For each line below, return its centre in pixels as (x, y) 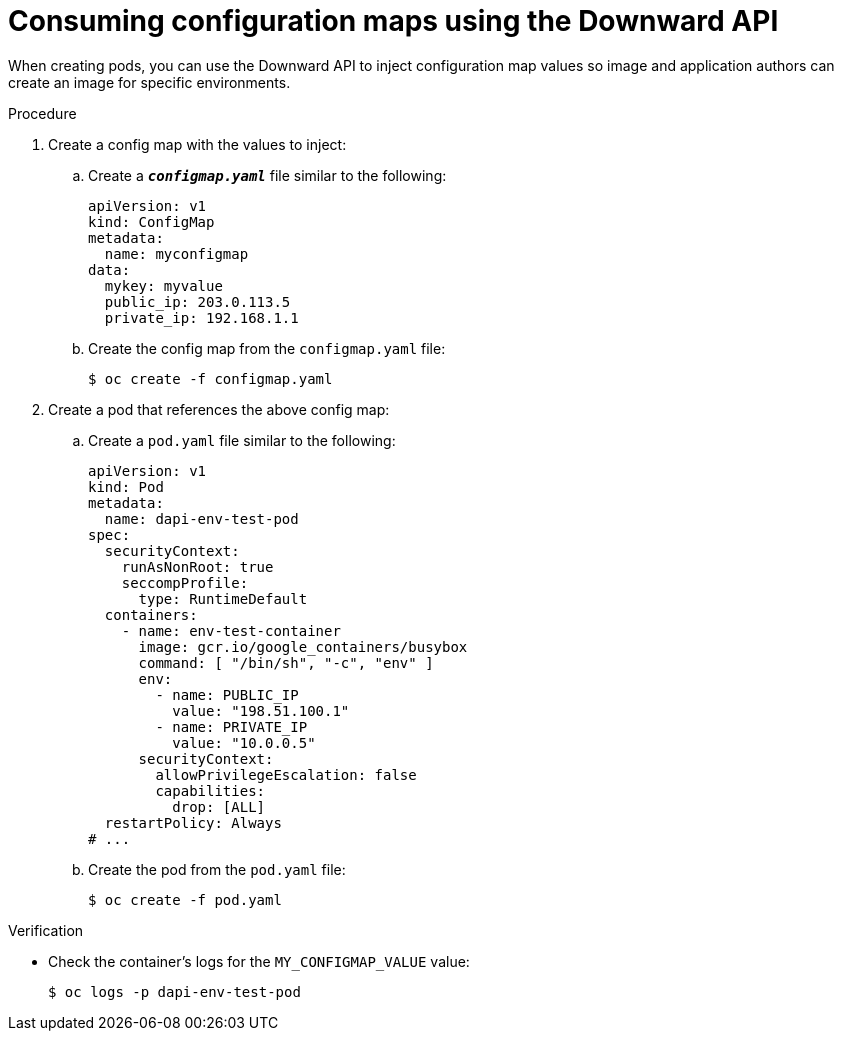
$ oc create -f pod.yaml (185, 899)
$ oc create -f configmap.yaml (210, 378)
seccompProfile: (185, 582)
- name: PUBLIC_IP (227, 694)
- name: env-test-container (231, 630)
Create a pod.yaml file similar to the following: (242, 440)
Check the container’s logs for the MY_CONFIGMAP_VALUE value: (259, 961)
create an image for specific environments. (149, 82)
